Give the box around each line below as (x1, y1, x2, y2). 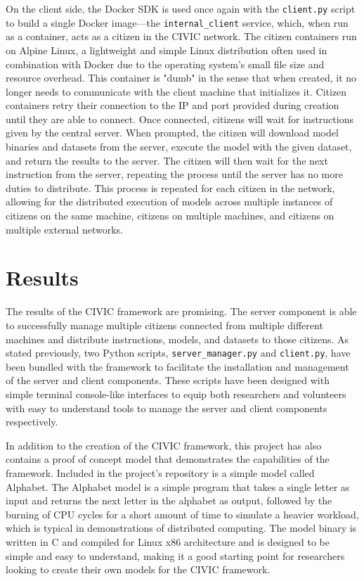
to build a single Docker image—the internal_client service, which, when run (6, 15, 349, 30)
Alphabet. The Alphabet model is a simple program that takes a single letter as (6, 479, 350, 494)
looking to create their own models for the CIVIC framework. (6, 562, 271, 577)
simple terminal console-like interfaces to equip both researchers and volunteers (6, 386, 346, 401)
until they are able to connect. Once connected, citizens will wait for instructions (6, 111, 353, 126)
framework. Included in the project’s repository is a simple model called (6, 465, 315, 480)
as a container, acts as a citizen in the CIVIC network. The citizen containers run (6, 29, 357, 44)
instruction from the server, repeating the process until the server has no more (6, 167, 343, 181)
